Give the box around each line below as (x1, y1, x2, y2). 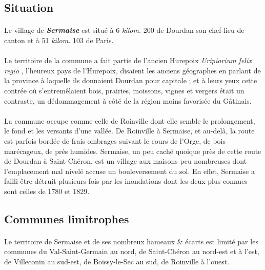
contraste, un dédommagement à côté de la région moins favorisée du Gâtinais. (4, 95, 252, 106)
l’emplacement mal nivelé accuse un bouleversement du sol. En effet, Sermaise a (4, 165, 255, 176)
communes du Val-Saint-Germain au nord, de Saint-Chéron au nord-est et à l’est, (4, 246, 259, 257)
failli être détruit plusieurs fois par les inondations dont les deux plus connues (4, 176, 248, 186)
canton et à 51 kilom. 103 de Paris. (4, 34, 114, 45)
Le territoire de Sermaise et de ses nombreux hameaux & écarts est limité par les (4, 236, 258, 246)
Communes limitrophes (4, 210, 129, 226)
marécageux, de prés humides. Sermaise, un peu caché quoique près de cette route (4, 145, 261, 156)
